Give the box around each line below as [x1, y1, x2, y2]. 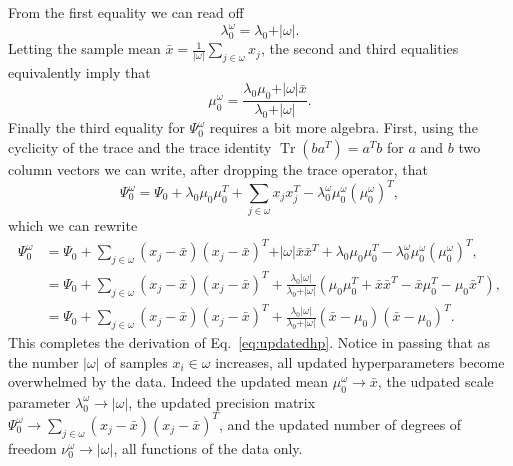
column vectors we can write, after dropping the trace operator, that [8, 158, 428, 179]
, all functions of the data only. [113, 437, 303, 458]
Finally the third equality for [8, 117, 185, 138]
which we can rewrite [8, 215, 138, 236]
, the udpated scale [377, 371, 494, 392]
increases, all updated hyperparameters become [215, 351, 505, 372]
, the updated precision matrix [128, 391, 316, 412]
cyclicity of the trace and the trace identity [8, 136, 272, 157]
